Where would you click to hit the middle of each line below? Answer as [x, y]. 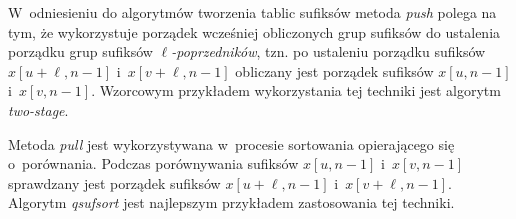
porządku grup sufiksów [80, 51]
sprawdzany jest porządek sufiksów [114, 182]
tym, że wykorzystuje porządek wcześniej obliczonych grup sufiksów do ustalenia [254, 31]
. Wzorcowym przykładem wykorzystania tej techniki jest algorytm [296, 90]
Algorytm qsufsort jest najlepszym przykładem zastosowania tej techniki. [231, 202]
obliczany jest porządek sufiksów [334, 70]
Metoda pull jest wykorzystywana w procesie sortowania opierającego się [231, 143]
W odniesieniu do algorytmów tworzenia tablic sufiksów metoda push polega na [252, 12]
